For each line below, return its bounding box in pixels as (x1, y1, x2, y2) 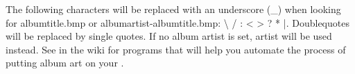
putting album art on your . (6, 56, 124, 70)
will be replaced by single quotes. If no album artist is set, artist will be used (6, 29, 332, 43)
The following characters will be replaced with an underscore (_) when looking (6, 2, 341, 16)
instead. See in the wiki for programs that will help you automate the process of (6, 42, 346, 56)
